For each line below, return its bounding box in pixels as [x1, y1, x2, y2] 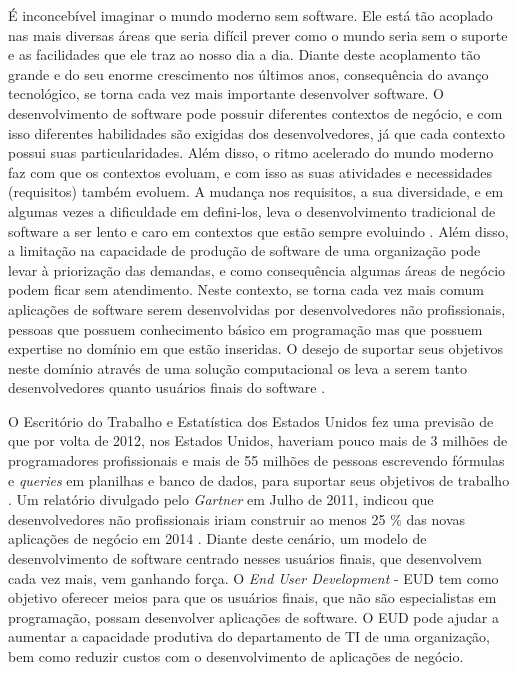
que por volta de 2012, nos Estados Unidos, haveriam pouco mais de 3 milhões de [8, 430, 508, 451]
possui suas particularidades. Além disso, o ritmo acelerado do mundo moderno [8, 142, 494, 163]
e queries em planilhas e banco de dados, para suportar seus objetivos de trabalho [8, 469, 510, 490]
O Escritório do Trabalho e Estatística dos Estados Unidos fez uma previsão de [8, 410, 494, 431]
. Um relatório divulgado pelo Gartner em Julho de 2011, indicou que [8, 489, 434, 510]
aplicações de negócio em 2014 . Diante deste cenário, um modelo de [8, 528, 427, 549]
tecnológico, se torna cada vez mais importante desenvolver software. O [8, 83, 444, 104]
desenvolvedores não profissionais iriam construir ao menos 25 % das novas [8, 508, 466, 529]
